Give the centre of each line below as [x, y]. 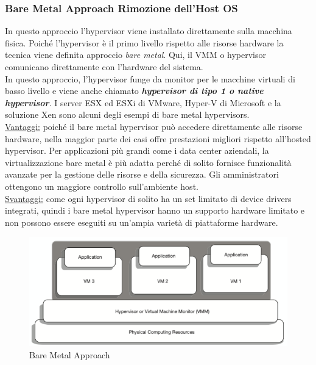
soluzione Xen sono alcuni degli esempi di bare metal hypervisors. [127, 114]
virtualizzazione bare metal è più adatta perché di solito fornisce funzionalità [148, 162]
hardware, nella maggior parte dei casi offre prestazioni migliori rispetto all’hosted [158, 138]
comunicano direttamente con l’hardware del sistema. [104, 67]
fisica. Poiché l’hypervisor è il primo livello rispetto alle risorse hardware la [144, 42]
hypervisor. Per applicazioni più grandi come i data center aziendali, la [137, 150]
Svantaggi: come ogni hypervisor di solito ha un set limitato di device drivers [148, 198]
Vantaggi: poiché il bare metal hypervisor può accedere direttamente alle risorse [154, 126]
